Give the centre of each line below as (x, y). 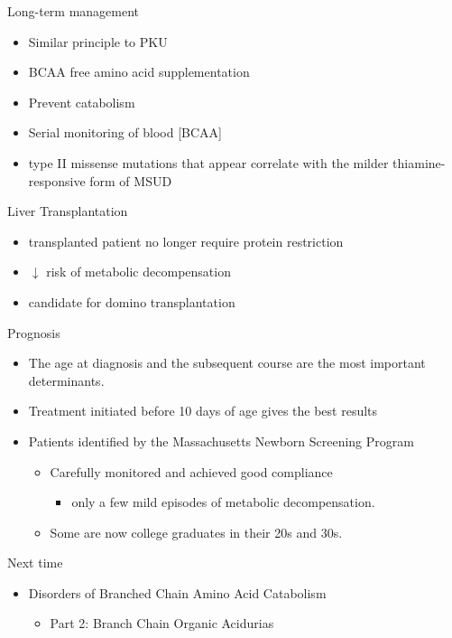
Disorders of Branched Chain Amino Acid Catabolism (177, 592)
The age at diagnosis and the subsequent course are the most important (227, 363)
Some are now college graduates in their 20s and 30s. (196, 532)
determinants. (66, 380)
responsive (57, 180)
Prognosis (34, 332)
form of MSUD (131, 180)
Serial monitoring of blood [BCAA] (125, 132)
